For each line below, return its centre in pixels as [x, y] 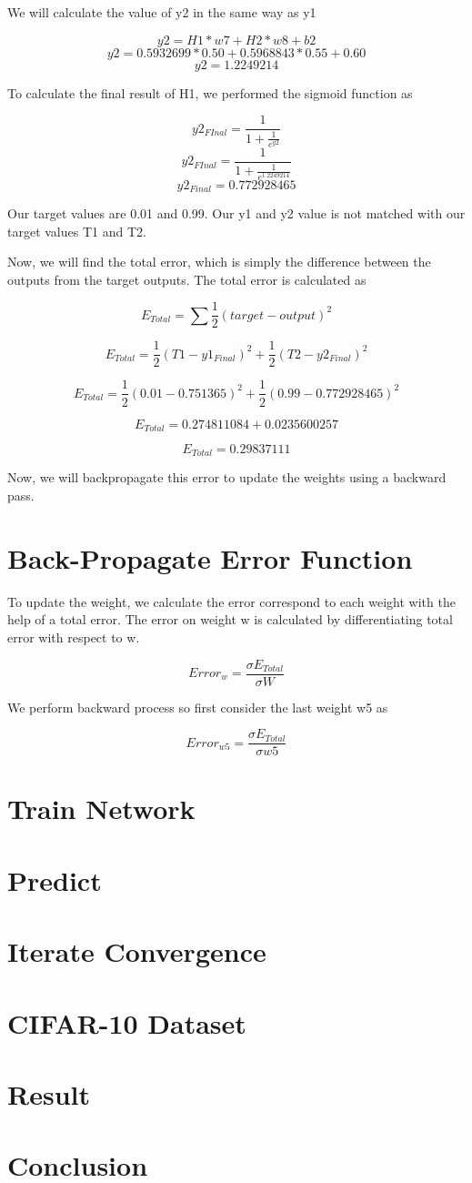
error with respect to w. [74, 637]
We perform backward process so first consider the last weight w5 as [198, 707]
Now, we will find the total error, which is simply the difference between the [219, 262]
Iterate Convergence [137, 951]
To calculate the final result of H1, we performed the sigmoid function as [210, 92]
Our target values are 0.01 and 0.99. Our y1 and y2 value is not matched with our [236, 212]
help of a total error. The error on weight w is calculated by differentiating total [230, 619]
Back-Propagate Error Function [210, 557]
